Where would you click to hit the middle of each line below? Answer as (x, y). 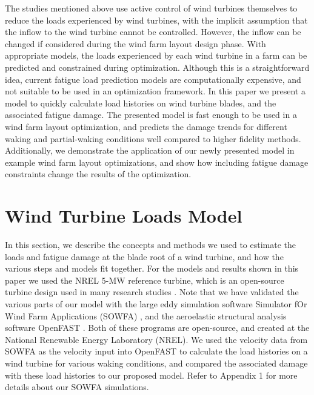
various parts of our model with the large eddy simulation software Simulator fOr (156, 304)
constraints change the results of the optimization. (98, 174)
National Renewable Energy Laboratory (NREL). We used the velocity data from (156, 339)
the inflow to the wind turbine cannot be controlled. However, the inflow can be (153, 32)
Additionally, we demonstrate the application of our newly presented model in (150, 150)
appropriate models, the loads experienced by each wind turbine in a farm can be (156, 55)
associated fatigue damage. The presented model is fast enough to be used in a (151, 115)
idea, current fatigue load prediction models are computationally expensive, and (153, 79)
